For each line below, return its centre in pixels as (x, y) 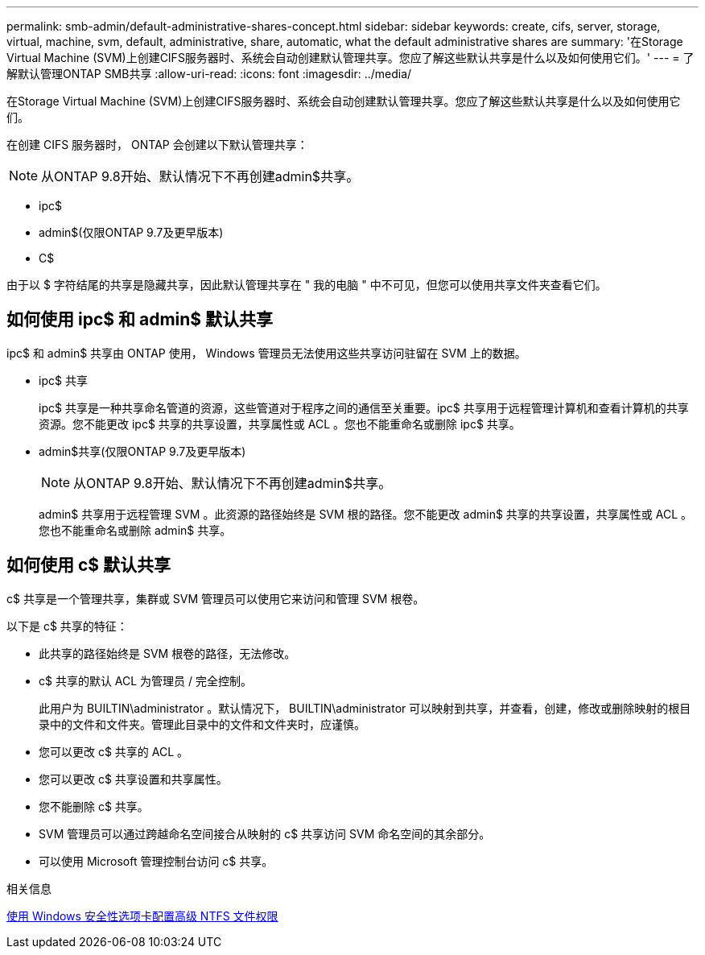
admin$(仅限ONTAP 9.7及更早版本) (131, 232)
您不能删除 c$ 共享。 (94, 806)
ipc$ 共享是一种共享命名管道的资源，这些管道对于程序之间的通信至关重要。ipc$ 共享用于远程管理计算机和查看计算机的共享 (364, 407)
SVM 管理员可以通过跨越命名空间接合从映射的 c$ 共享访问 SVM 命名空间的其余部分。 (265, 833)
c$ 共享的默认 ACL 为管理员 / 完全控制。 (146, 680)
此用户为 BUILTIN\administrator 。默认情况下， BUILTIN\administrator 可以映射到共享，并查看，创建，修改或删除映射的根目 (365, 708)
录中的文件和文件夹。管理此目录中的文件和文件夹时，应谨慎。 (202, 724)
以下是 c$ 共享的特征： (67, 626)
